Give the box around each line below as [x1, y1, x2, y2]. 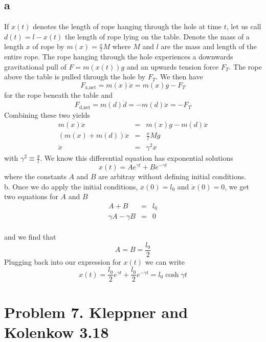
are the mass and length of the [161, 41, 257, 52]
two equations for [4, 191, 58, 202]
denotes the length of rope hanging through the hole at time [33, 21, 222, 32]
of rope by [32, 41, 64, 52]
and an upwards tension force [126, 61, 219, 72]
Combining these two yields [4, 109, 91, 120]
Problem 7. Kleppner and [4, 301, 188, 322]
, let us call [226, 21, 261, 32]
